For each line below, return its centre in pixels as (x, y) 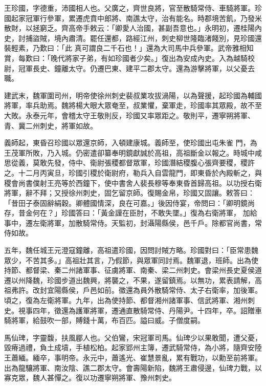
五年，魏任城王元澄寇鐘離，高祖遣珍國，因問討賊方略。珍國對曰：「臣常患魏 (131, 250)
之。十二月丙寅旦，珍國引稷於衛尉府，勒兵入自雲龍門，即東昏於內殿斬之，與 (133, 172)
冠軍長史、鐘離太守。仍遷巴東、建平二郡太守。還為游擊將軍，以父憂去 (136, 68)
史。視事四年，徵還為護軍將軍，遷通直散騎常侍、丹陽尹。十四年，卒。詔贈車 (133, 310)
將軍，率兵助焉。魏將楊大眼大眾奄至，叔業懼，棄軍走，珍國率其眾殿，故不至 (133, 105)
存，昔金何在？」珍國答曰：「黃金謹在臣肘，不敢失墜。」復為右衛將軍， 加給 (131, 213)
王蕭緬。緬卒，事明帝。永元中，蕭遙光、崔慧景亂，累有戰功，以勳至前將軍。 (133, 357)
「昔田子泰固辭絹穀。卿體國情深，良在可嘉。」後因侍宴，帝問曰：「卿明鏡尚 (129, 202)
